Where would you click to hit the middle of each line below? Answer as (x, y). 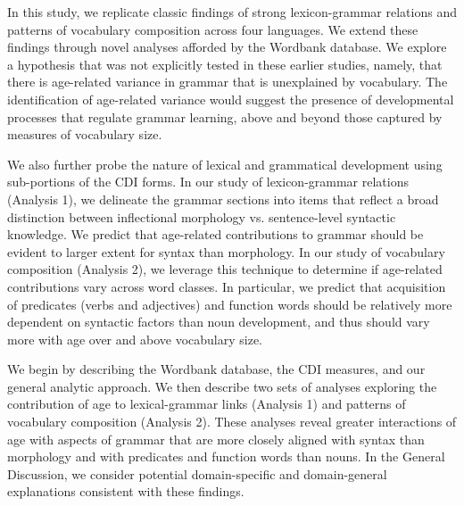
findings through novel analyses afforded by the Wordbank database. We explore (227, 47)
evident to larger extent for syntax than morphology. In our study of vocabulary (226, 251)
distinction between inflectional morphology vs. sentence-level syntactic (202, 216)
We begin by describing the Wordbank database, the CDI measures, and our (216, 369)
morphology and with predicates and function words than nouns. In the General (226, 456)
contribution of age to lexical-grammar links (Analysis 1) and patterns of (207, 404)
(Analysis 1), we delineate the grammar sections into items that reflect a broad (223, 199)
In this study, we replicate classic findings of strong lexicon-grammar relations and (232, 12)
